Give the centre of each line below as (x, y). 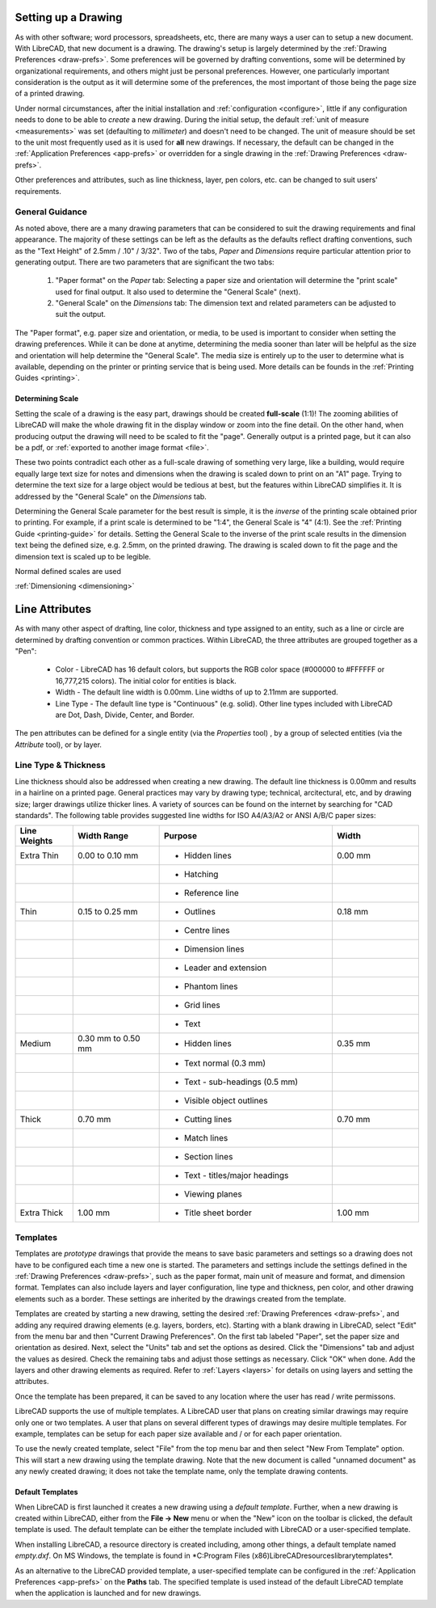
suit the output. (81, 314)
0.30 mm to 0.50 (109, 1039)
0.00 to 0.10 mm (108, 855)
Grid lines (202, 1005)
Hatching (201, 875)
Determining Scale (47, 399)
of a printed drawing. (50, 94)
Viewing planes (213, 1194)
